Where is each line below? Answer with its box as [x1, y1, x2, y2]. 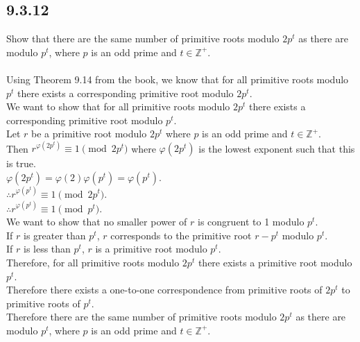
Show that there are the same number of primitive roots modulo [6, 31, 280, 46]
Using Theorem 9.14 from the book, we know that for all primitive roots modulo [6, 71, 349, 86]
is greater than [23, 228, 86, 242]
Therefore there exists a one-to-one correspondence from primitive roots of [6, 282, 323, 297]
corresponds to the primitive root [110, 228, 252, 242]
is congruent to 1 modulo [198, 214, 305, 229]
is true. [6, 156, 36, 171]
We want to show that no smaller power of [6, 214, 187, 229]
